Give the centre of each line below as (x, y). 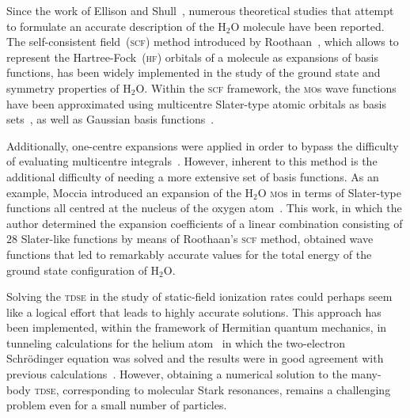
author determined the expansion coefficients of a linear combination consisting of (205, 223)
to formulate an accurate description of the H (116, 26)
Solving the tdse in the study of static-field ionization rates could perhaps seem (199, 296)
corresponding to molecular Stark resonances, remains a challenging (227, 389)
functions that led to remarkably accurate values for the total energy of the (189, 254)
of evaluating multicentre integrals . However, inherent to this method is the (192, 161)
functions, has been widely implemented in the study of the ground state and (194, 72)
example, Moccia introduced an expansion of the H (130, 192)
